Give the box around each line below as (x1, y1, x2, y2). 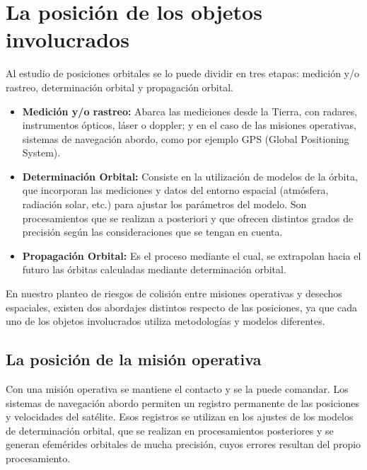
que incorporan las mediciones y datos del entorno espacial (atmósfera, (22, 183, 329, 197)
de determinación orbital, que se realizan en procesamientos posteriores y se (6, 423, 334, 437)
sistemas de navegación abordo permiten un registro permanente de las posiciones (6, 395, 360, 410)
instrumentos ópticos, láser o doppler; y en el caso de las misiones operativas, (22, 117, 356, 132)
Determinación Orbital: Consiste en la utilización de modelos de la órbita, (22, 168, 358, 183)
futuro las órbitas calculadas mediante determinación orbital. (22, 262, 286, 277)
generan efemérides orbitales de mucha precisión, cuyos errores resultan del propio (6, 437, 361, 452)
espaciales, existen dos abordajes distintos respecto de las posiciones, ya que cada (6, 299, 358, 314)
